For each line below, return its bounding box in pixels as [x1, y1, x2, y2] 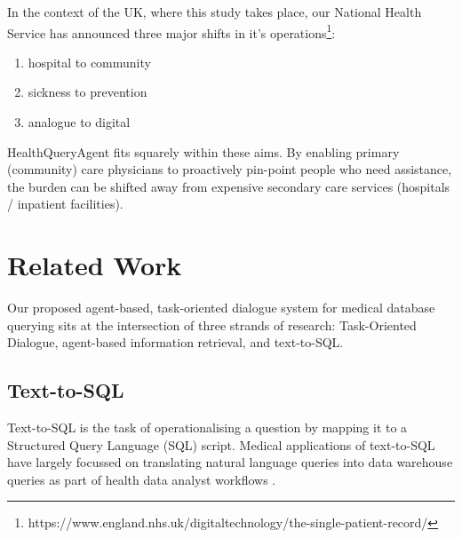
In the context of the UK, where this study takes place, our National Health [7, 3, 422, 20]
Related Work [7, 247, 182, 283]
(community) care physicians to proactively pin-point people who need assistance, [7, 160, 452, 178]
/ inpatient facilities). [7, 194, 123, 213]
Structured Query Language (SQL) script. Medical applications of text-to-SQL [7, 435, 435, 454]
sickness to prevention [28, 83, 147, 101]
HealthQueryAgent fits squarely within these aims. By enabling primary [7, 142, 400, 161]
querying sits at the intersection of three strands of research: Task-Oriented [7, 315, 417, 334]
